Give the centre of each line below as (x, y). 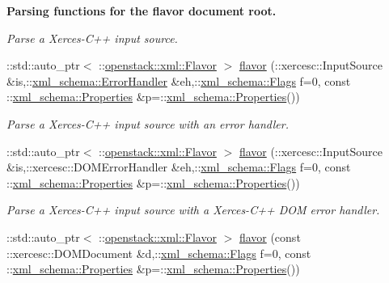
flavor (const (270, 237)
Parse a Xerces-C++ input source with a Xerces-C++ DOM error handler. (193, 210)
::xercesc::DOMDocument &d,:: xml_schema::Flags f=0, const (159, 253)
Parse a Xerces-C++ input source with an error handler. (148, 123)
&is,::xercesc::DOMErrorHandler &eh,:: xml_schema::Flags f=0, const (179, 167)
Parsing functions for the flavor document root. (142, 11)
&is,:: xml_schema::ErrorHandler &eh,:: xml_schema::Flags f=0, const (179, 80)
